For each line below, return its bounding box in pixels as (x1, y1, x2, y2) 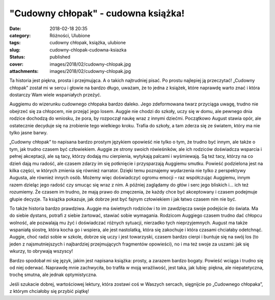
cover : (9, 61, 24, 67)
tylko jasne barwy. (9, 130, 48, 136)
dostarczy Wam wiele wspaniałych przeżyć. (9, 92, 101, 98)
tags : (9, 40, 21, 46)
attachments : (9, 68, 39, 74)
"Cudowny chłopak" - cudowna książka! (9, 8, 185, 19)
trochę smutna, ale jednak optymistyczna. (9, 271, 98, 278)
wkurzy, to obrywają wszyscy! (9, 248, 73, 254)
